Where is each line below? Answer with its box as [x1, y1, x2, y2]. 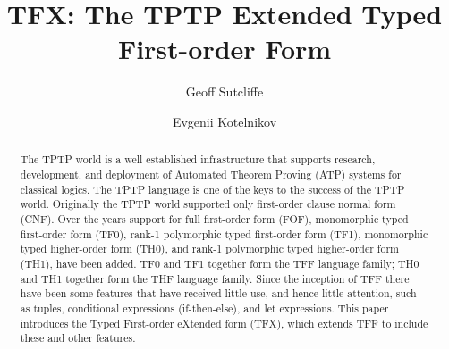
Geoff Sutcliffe [185, 82, 264, 101]
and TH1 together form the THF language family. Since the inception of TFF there [20, 270, 410, 286]
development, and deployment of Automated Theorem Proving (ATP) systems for [20, 166, 402, 181]
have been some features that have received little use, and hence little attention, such [20, 286, 417, 301]
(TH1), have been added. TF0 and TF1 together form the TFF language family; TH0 [20, 255, 419, 270]
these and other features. [20, 330, 136, 345]
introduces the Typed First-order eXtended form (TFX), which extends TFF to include [20, 315, 428, 330]
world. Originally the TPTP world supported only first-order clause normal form [20, 196, 396, 212]
